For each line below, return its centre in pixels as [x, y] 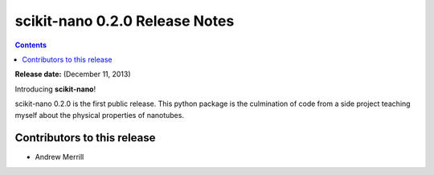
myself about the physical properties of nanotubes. [100, 115]
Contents [31, 45]
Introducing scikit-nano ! [55, 89]
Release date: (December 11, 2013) [73, 74]
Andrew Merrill [59, 157]
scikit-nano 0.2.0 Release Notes [125, 21]
